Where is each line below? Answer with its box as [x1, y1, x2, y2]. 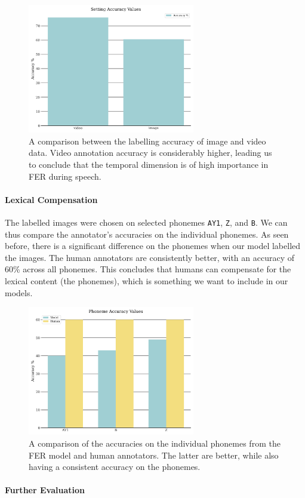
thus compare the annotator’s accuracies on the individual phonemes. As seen [5, 228, 289, 240]
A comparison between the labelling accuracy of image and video [29, 134, 266, 147]
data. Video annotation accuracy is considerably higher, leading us [29, 146, 272, 159]
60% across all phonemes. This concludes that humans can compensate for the [5, 263, 291, 275]
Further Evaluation [5, 484, 85, 496]
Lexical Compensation [5, 193, 98, 205]
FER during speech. [29, 170, 101, 182]
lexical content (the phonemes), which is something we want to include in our [5, 275, 288, 287]
